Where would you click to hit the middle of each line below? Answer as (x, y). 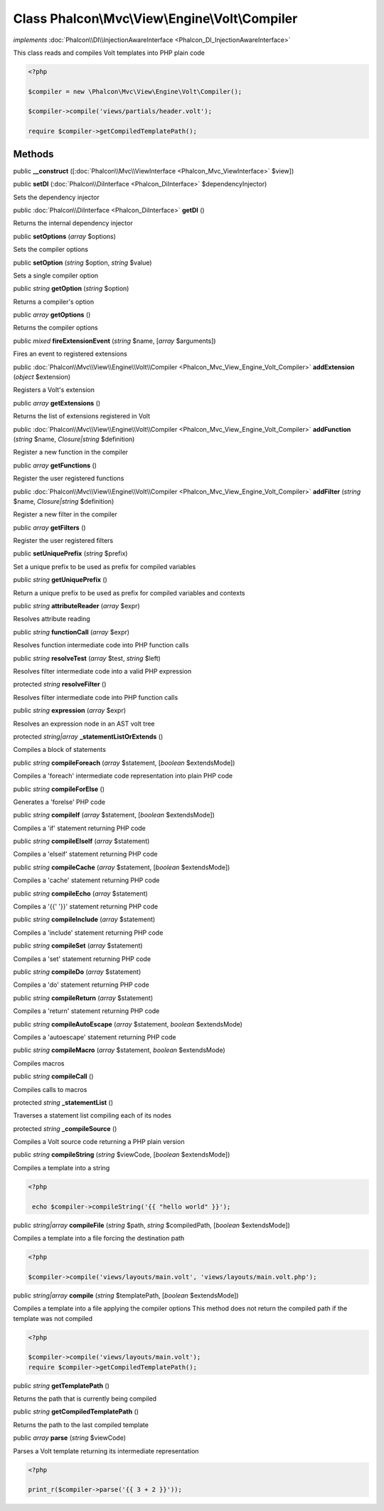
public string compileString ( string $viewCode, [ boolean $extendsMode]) (122, 1155)
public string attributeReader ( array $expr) (76, 606)
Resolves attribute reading (52, 619)
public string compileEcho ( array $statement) (81, 894)
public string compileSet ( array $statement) (78, 945)
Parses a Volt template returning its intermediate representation (106, 1451)
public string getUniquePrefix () (60, 580)
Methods (33, 154)
